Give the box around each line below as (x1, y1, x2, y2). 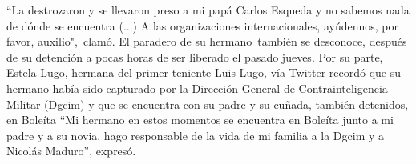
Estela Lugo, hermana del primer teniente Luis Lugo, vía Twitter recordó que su (6, 64, 402, 81)
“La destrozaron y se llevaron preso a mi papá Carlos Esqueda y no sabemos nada (6, 2, 410, 18)
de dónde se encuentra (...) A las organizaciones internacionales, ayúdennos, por (6, 17, 398, 34)
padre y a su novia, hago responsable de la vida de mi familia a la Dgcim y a (6, 126, 385, 143)
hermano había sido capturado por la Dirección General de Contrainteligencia (6, 79, 388, 96)
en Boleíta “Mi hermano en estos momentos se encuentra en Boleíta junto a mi (6, 111, 394, 128)
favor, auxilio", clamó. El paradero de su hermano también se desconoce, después (6, 33, 407, 50)
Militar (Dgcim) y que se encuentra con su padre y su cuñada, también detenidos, (6, 95, 409, 112)
